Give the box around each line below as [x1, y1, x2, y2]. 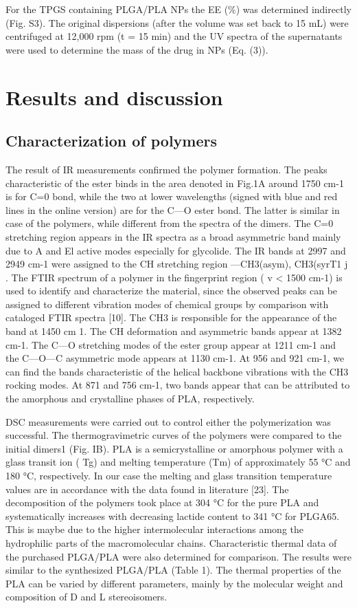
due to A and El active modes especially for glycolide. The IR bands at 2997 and [5, 243, 346, 257]
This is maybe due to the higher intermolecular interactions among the [5, 522, 303, 536]
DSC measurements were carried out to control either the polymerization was [5, 414, 331, 428]
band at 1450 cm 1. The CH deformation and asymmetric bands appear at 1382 [5, 324, 342, 338]
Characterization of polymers [5, 130, 218, 151]
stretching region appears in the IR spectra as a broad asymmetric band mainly [5, 229, 341, 243]
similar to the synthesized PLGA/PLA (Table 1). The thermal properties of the [5, 563, 341, 577]
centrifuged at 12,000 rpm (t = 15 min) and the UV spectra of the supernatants [5, 29, 343, 43]
